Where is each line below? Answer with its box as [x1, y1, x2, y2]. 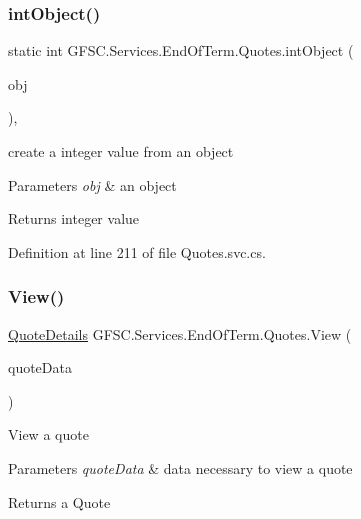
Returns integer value [8, 208, 140, 229]
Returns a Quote [8, 491, 111, 512]
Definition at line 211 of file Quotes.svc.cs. [8, 241, 266, 262]
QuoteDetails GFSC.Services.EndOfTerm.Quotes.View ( [8, 323, 352, 344]
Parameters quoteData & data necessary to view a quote [8, 457, 353, 478]
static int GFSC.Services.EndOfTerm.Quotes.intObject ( [8, 40, 354, 61]
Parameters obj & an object [8, 174, 177, 195]
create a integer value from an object [8, 141, 234, 161]
